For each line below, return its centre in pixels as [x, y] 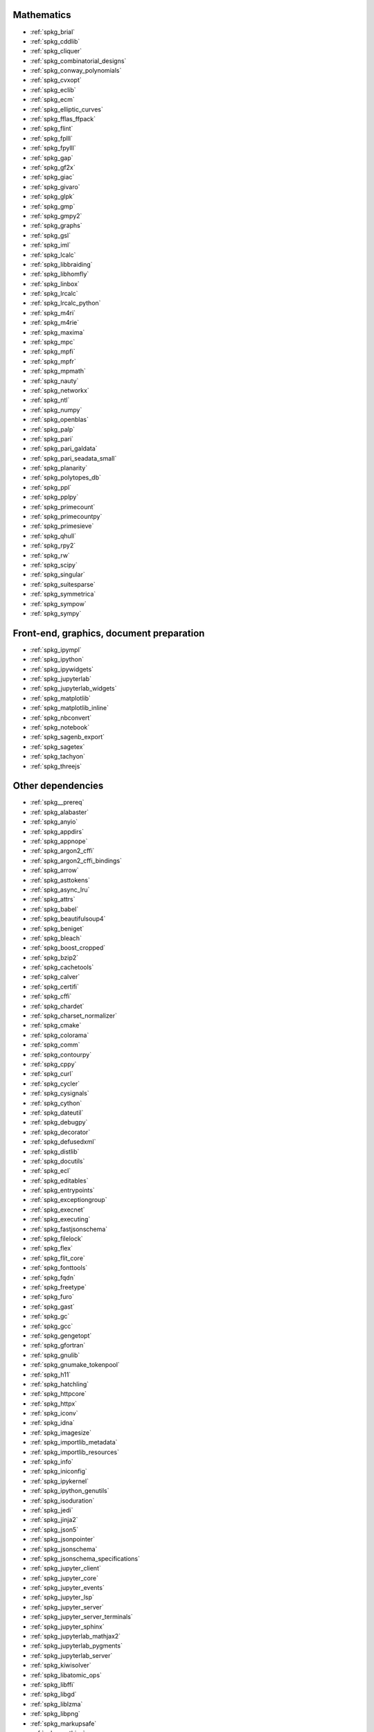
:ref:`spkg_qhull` [53, 536]
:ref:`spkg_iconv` [54, 1413]
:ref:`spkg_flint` [52, 129]
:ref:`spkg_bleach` [56, 938]
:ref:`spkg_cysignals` [60, 1093]
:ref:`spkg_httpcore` [58, 1394]
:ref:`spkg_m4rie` [55, 323]
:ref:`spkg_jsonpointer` [63, 1539]
